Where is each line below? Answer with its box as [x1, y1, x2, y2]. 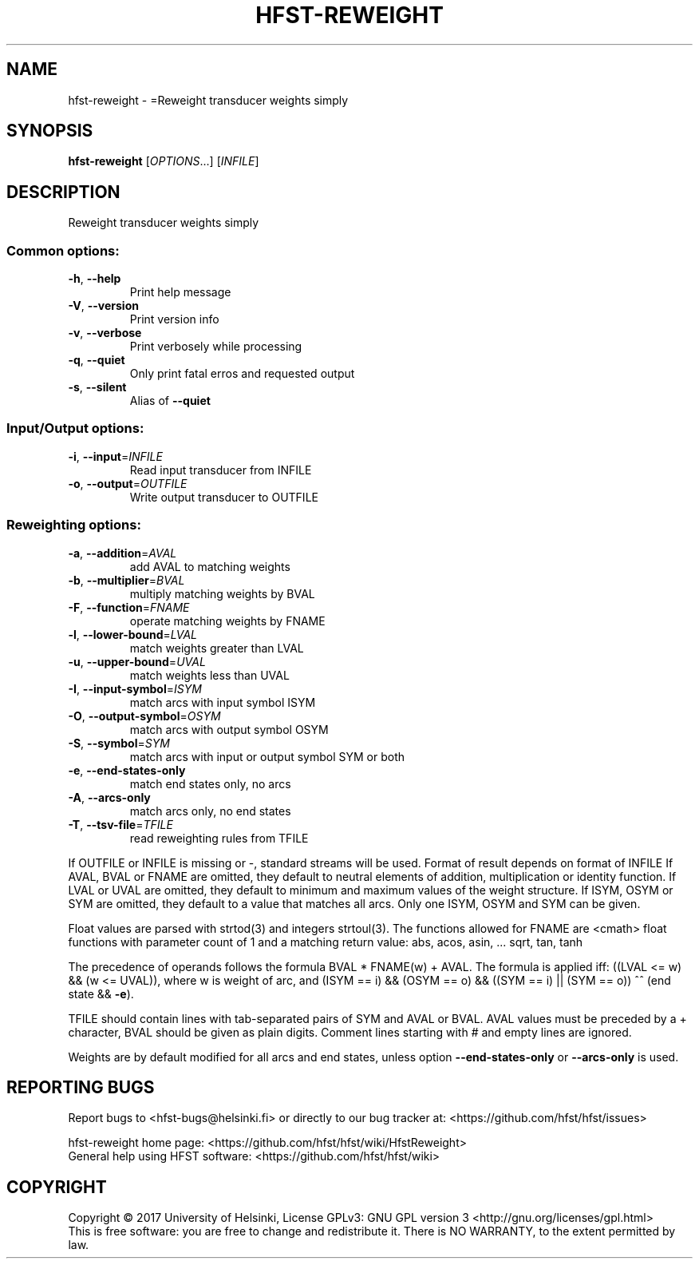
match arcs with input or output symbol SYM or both [129, 749, 405, 763]
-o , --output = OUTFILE [68, 476, 188, 490]
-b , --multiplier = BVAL [68, 573, 185, 587]
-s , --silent [68, 380, 127, 395]
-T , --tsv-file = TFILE [68, 817, 173, 831]
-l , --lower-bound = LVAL [68, 627, 197, 641]
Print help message [129, 285, 231, 299]
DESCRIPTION [6, 181, 120, 202]
